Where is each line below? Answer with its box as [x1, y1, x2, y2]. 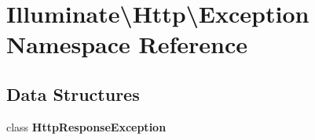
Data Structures [6, 81, 140, 106]
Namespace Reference [6, 28, 247, 60]
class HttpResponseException [6, 118, 167, 135]
